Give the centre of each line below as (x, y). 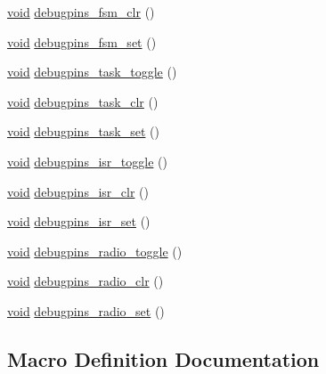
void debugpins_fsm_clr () (81, 12)
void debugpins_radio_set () (86, 310)
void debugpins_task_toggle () (92, 72)
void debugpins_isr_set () (79, 221)
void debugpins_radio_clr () (86, 281)
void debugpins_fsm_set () (82, 41)
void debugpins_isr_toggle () (87, 161)
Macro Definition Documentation (163, 358)
